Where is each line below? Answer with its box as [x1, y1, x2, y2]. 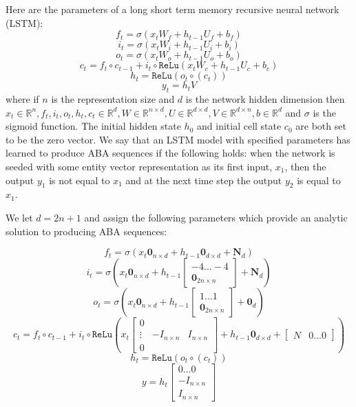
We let [6, 210, 33, 224]
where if [6, 91, 39, 106]
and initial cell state [197, 119, 282, 133]
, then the [284, 159, 326, 173]
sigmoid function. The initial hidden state [6, 119, 181, 133]
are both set [295, 119, 346, 133]
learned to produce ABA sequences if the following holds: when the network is [6, 146, 335, 160]
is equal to [297, 172, 341, 187]
